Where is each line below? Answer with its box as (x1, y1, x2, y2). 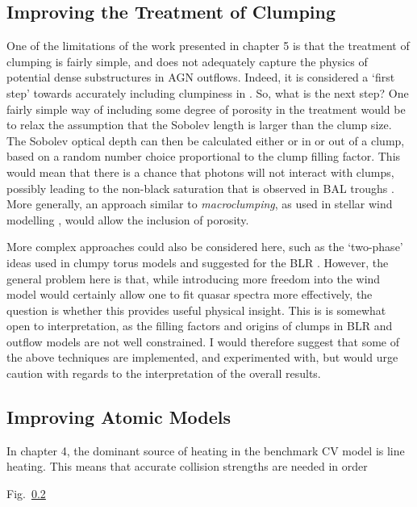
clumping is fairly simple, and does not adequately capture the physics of (6, 52, 368, 69)
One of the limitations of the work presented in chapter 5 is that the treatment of (6, 37, 410, 54)
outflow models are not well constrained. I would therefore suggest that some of (6, 333, 400, 350)
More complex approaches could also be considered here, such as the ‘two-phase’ (6, 238, 403, 255)
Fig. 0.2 (6, 485, 46, 502)
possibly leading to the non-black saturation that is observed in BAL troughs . (6, 179, 394, 196)
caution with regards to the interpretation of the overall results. (6, 365, 321, 382)
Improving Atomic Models (6, 404, 231, 429)
